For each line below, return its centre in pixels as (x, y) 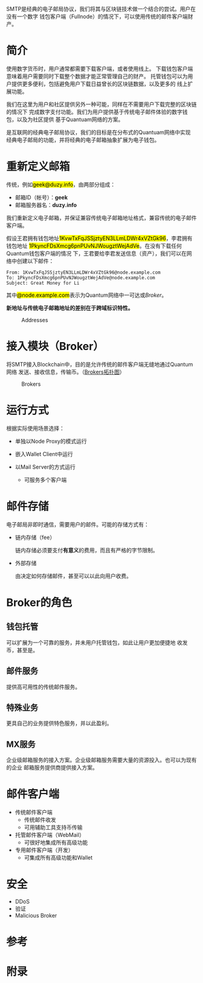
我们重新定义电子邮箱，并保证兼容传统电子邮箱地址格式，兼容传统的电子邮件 (101, 217)
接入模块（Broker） (55, 346)
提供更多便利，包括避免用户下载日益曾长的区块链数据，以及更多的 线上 (99, 84)
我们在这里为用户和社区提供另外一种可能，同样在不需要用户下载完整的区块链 (101, 104)
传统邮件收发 (40, 820)
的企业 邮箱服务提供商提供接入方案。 (52, 767)
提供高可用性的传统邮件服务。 (43, 687)
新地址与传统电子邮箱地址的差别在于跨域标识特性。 (70, 308)
